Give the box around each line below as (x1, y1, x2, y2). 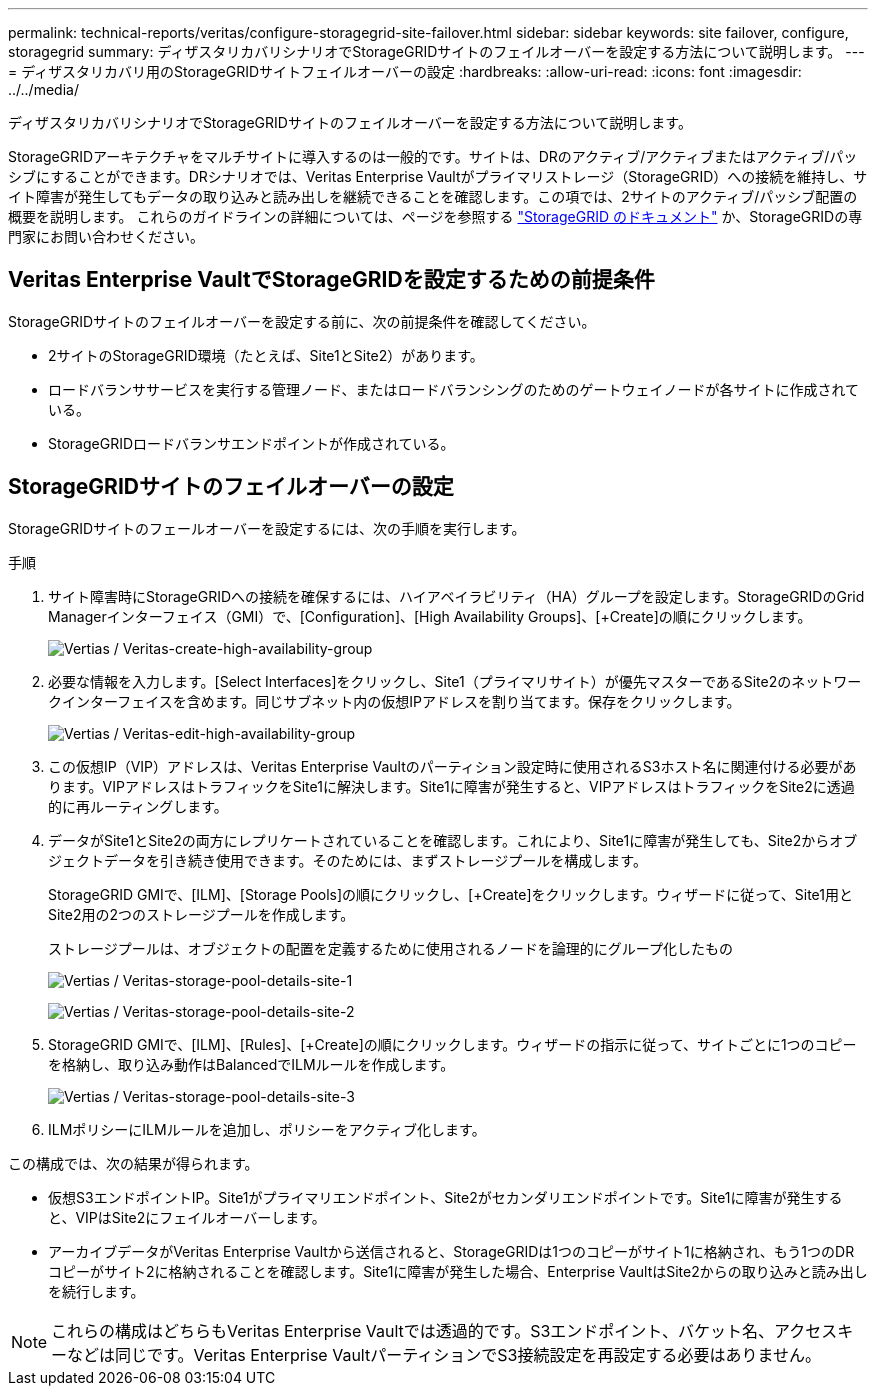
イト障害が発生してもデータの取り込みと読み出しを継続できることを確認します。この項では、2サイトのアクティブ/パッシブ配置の (8, 188, 858, 205)
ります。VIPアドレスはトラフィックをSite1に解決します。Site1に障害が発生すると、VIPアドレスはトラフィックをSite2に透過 (48, 777, 855, 795)
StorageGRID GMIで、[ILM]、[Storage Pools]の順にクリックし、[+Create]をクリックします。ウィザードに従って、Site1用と (48, 885, 853, 903)
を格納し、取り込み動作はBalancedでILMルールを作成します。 (48, 1055, 455, 1073)
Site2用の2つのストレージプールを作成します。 (48, 905, 355, 923)
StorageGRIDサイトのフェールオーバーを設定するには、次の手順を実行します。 (8, 519, 526, 537)
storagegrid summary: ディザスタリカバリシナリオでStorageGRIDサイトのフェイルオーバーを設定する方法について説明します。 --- (8, 43, 865, 60)
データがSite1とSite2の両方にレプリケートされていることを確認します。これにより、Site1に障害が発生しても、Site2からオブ (48, 831, 858, 849)
